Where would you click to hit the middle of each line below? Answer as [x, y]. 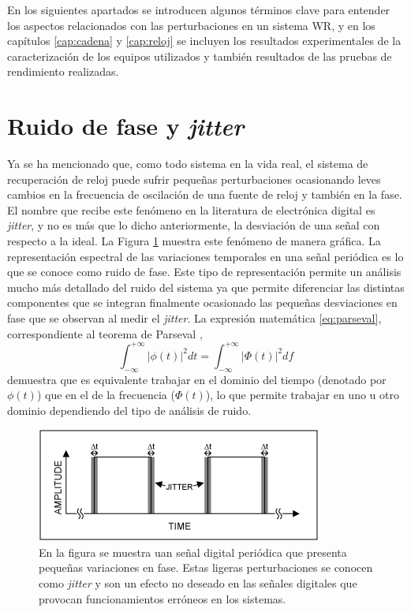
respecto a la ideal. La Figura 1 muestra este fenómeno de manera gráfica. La [194, 241]
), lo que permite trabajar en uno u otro [302, 395]
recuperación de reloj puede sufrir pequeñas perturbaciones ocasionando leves [194, 179]
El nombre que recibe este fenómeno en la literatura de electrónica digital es [191, 209]
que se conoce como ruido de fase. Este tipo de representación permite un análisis [204, 272]
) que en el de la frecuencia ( [106, 395]
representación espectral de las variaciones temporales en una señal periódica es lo [205, 256]
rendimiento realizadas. [63, 71]
